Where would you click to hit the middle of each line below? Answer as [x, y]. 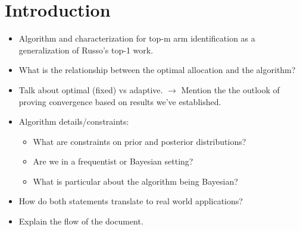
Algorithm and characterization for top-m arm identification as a [137, 38]
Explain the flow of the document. [81, 221]
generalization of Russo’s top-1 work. [86, 50]
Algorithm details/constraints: [74, 121]
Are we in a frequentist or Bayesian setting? [113, 161]
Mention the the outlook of [230, 89]
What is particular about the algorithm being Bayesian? [135, 181]
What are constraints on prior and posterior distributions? [140, 141]
